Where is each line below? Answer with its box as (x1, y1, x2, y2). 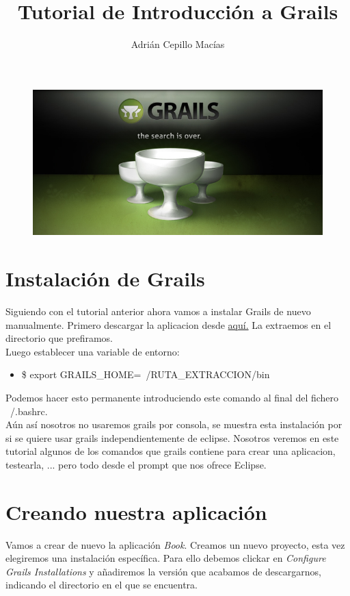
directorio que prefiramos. (5, 331, 113, 345)
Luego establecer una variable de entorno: (5, 344, 180, 358)
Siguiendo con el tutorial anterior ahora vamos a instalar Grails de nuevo (5, 304, 311, 319)
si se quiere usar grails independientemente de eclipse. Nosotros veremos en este (5, 430, 339, 445)
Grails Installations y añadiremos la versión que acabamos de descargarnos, (5, 564, 321, 578)
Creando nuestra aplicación (5, 497, 267, 525)
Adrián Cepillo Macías (131, 37, 225, 51)
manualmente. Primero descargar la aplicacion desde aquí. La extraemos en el (5, 317, 332, 332)
